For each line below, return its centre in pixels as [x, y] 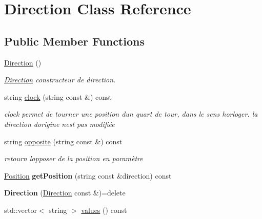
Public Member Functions [74, 41]
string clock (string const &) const [58, 96]
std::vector [21, 210]
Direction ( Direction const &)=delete [65, 193]
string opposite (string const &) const [63, 141]
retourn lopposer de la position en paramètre [74, 158]
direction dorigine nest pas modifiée [59, 124]
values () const [104, 210]
